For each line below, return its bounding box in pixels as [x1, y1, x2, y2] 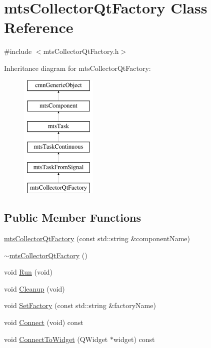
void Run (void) [4, 267, 53, 277]
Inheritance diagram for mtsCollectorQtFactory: [4, 62, 151, 73]
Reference [4, 17, 73, 37]
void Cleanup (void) [4, 283, 65, 294]
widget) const [113, 334, 155, 344]
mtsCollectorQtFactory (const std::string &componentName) [4, 233, 190, 244]
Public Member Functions [4, 210, 141, 225]
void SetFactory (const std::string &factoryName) [4, 300, 156, 311]
